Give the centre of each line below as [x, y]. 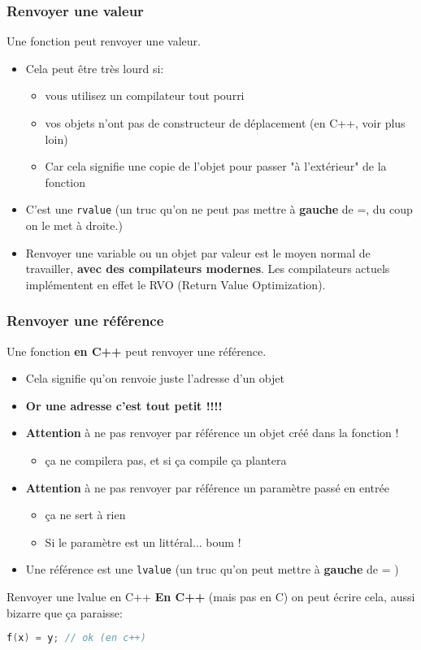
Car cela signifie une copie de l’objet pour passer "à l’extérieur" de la [216, 166]
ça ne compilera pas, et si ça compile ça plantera [166, 460]
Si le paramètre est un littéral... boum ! [143, 542]
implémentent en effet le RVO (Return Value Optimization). [176, 284]
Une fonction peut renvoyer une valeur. [104, 41]
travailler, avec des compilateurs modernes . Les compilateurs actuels [208, 269]
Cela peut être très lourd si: [95, 68]
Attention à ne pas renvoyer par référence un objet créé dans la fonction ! [212, 433]
